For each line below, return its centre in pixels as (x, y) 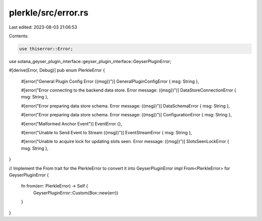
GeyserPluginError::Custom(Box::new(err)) (76, 193)
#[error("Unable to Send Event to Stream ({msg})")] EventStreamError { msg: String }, (106, 133)
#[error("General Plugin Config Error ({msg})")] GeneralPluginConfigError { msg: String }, (110, 81)
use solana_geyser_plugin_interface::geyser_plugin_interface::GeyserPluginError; (90, 61)
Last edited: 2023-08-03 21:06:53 (43, 27)
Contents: (19, 36)
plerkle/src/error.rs (49, 13)
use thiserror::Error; (46, 49)
